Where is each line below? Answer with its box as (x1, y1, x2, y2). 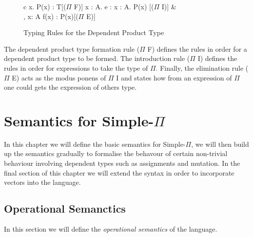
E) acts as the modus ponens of (12, 72, 106, 82)
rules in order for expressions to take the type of (4, 62, 148, 73)
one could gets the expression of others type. (4, 82, 137, 92)
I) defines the (197, 53, 237, 63)
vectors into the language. (4, 177, 81, 187)
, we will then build (191, 138, 249, 149)
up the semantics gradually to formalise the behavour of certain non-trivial (4, 148, 228, 158)
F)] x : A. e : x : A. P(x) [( (74, 1, 154, 11)
